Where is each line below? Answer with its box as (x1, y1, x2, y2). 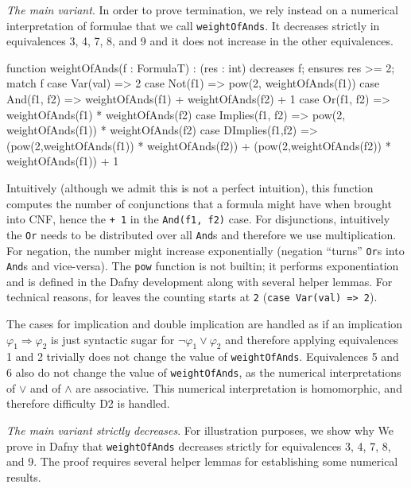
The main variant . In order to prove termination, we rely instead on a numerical (6, 2, 398, 17)
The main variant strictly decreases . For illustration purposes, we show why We (6, 421, 394, 438)
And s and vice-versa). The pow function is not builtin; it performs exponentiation (6, 258, 399, 274)
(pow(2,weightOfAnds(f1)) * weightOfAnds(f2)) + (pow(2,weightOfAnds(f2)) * (6, 137, 391, 153)
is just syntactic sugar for (51, 331, 175, 347)
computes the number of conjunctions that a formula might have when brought (6, 195, 392, 211)
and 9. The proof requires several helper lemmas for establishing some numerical (6, 453, 398, 470)
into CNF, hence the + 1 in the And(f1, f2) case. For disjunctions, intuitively (6, 211, 390, 227)
